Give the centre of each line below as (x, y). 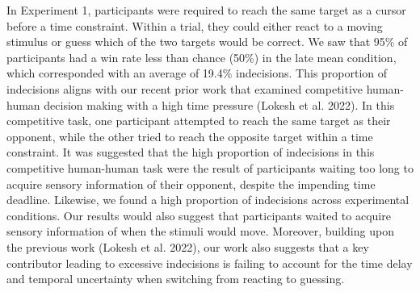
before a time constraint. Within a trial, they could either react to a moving (195, 25)
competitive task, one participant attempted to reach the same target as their (199, 121)
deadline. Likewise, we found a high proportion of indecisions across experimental (208, 200)
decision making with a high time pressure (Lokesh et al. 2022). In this (219, 104)
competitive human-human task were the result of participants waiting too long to (210, 167)
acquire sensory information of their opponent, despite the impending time (191, 184)
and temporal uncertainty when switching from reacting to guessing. (176, 279)
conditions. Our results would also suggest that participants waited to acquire (199, 215)
